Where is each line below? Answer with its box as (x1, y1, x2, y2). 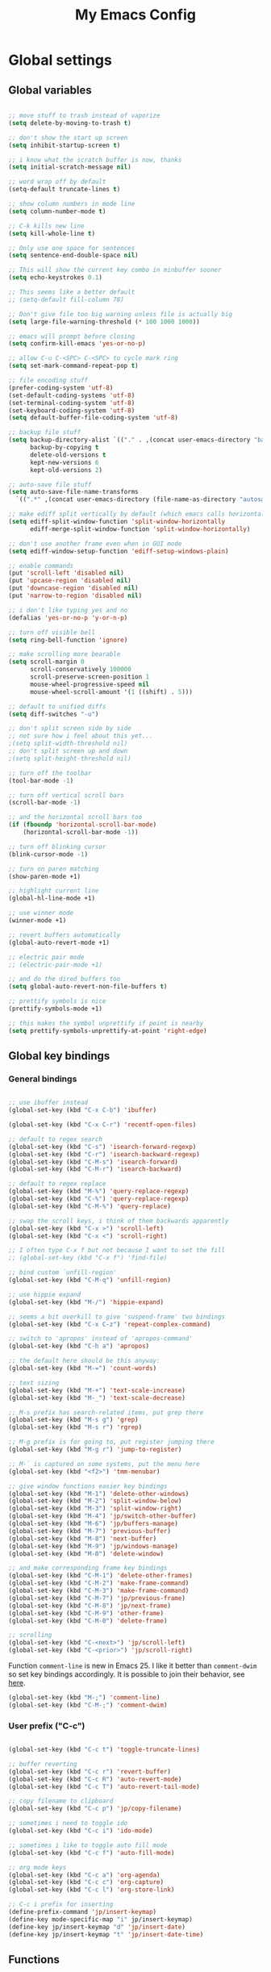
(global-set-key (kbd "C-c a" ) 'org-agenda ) (8, 1870, 161, 1879)
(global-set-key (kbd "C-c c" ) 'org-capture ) (8, 1878, 164, 1886)
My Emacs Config (75, 6, 196, 24)
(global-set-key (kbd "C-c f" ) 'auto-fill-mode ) (8, 1849, 175, 1857)
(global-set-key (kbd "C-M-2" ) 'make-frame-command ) (8, 1579, 190, 1587)
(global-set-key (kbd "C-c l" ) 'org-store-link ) (8, 1886, 175, 1894)
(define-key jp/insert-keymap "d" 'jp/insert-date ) (8, 1923, 186, 1931)
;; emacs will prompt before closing (8, 332, 135, 341)
